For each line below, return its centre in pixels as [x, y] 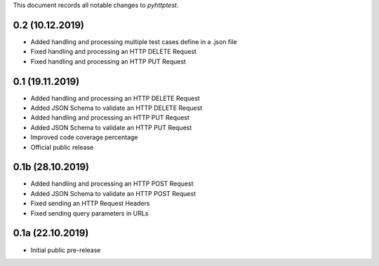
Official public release [62, 147]
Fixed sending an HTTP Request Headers [90, 204]
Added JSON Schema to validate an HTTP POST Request [113, 193]
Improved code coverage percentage [84, 137]
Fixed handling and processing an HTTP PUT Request [108, 61]
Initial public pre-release [66, 250]
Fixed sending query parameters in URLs [89, 213]
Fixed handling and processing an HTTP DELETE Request [113, 52]
